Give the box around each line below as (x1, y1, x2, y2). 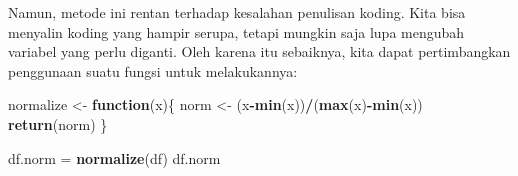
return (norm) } (8, 113, 108, 134)
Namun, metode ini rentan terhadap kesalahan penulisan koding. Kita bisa (8, 2, 466, 22)
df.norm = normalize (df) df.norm (8, 147, 221, 168)
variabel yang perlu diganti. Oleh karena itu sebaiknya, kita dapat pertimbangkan (8, 41, 511, 62)
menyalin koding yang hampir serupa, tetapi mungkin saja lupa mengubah (8, 21, 465, 42)
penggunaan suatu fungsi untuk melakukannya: (8, 60, 298, 81)
